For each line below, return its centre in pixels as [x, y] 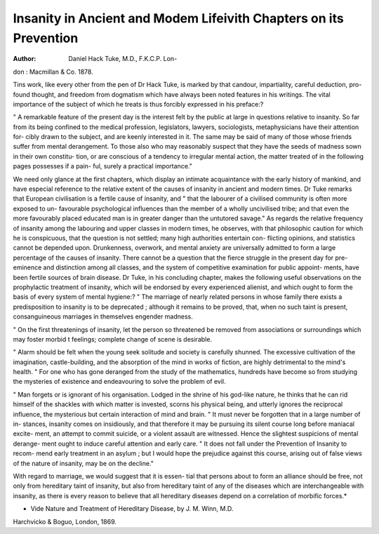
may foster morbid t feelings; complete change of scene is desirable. [112, 339]
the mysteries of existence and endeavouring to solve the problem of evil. [119, 382]
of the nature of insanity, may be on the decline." [84, 463]
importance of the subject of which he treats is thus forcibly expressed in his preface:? [138, 104]
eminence [27, 267]
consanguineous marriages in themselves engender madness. [103, 316]
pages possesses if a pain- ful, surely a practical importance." [102, 166]
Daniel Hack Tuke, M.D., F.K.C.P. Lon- [123, 59]
